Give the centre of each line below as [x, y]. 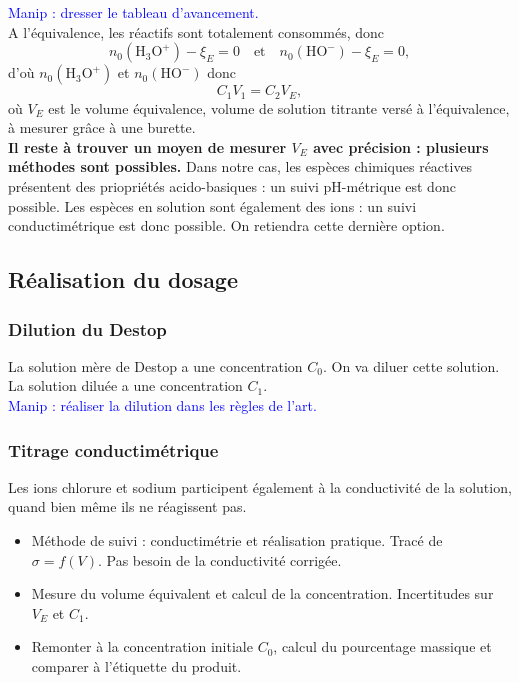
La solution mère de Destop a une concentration [155, 365]
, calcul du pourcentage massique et [382, 646]
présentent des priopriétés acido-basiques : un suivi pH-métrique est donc [232, 186]
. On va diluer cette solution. [411, 365]
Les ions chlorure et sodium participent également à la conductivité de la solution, [260, 486]
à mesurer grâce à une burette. [102, 127]
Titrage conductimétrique [113, 449]
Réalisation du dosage [123, 279]
